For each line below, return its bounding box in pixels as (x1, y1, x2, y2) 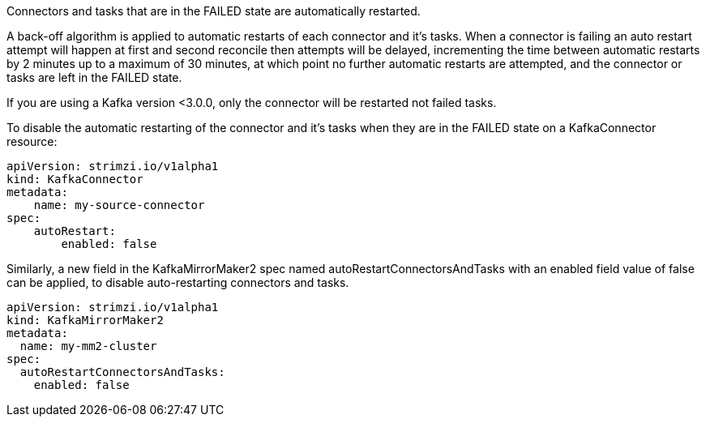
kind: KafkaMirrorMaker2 (6, 314, 164, 327)
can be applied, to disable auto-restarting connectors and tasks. (6, 276, 349, 289)
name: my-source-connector (33, 199, 205, 211)
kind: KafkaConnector (6, 173, 143, 186)
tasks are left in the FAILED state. (6, 70, 182, 84)
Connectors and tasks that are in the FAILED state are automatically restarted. (6, 4, 421, 18)
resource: (6, 135, 58, 148)
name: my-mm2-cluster (19, 340, 157, 352)
